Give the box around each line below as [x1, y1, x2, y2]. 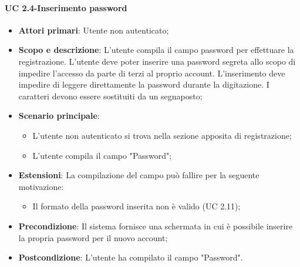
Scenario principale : [18, 109, 100, 122]
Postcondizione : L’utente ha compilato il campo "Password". [18, 251, 243, 263]
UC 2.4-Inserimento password [5, 1, 127, 14]
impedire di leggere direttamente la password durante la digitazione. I [18, 78, 269, 91]
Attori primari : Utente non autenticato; [18, 24, 169, 36]
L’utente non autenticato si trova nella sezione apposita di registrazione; [32, 129, 292, 141]
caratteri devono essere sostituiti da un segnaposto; [18, 89, 203, 102]
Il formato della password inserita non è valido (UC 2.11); [32, 200, 241, 212]
